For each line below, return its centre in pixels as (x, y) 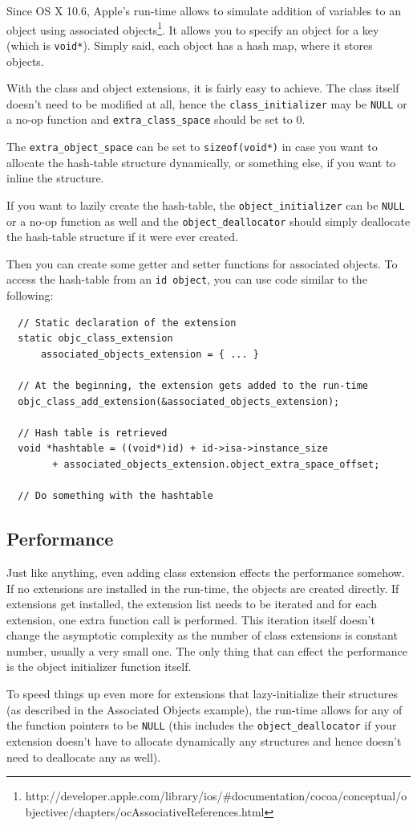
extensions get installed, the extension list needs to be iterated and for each (192, 604)
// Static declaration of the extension (127, 323)
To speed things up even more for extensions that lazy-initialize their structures (202, 694)
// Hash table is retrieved (93, 433)
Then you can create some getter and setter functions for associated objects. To (202, 263)
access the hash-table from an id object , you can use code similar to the (187, 279)
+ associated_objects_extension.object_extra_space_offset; (216, 464)
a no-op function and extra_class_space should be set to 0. (156, 119)
